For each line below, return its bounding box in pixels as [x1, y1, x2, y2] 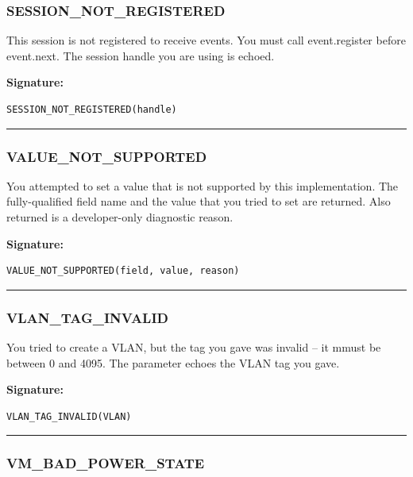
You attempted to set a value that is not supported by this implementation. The [6, 177, 399, 194]
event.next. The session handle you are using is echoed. [6, 47, 275, 63]
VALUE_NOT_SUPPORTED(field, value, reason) [6, 265, 240, 277]
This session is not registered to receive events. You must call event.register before [6, 32, 406, 48]
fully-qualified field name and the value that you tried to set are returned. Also [6, 193, 391, 210]
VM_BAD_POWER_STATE [6, 453, 205, 473]
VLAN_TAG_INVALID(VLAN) [6, 410, 132, 422]
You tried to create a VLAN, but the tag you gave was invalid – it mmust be [6, 339, 381, 355]
